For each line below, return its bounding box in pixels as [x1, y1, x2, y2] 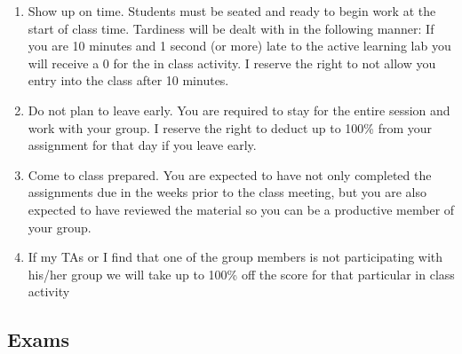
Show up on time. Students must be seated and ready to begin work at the [28, 2, 436, 20]
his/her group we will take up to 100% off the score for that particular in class [28, 264, 455, 283]
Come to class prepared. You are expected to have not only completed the [28, 165, 432, 184]
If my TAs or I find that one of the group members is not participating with [28, 248, 443, 266]
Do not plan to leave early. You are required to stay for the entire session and [28, 100, 450, 119]
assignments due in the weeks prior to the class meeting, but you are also [28, 183, 427, 201]
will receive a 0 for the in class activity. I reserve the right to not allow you [28, 53, 436, 72]
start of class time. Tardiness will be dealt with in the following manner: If [28, 19, 434, 37]
